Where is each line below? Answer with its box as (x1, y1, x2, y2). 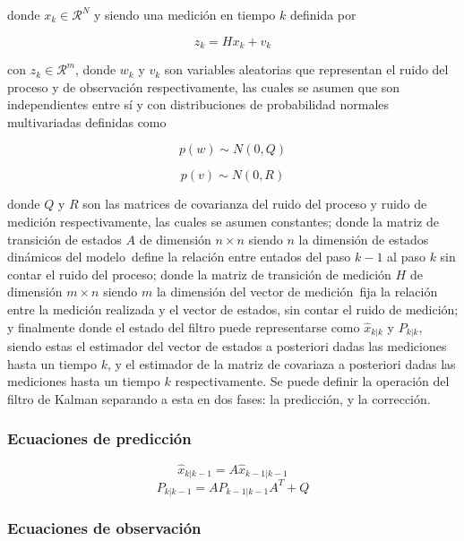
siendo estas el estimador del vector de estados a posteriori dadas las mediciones (7, 337, 447, 356)
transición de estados (7, 229, 122, 248)
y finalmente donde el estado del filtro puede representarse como (7, 317, 360, 336)
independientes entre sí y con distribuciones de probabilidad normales (7, 95, 390, 114)
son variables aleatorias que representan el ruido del (164, 60, 449, 79)
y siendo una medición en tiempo (94, 5, 276, 23)
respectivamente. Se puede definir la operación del (175, 372, 450, 391)
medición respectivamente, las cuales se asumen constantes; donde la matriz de (7, 212, 439, 231)
